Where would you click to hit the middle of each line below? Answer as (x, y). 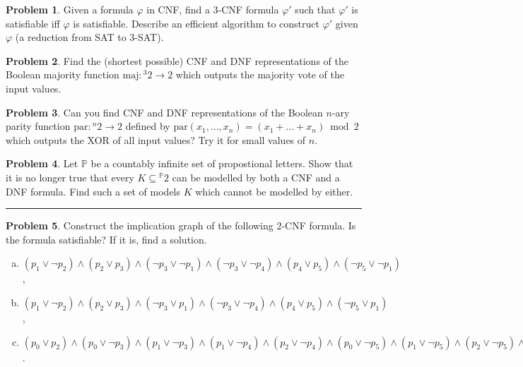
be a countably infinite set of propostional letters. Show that (222, 163)
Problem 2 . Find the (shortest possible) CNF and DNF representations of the (177, 60)
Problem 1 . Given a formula (70, 9)
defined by (148, 126)
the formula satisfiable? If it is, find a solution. (106, 239)
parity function (38, 126)
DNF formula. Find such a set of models (93, 191)
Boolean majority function (63, 74)
